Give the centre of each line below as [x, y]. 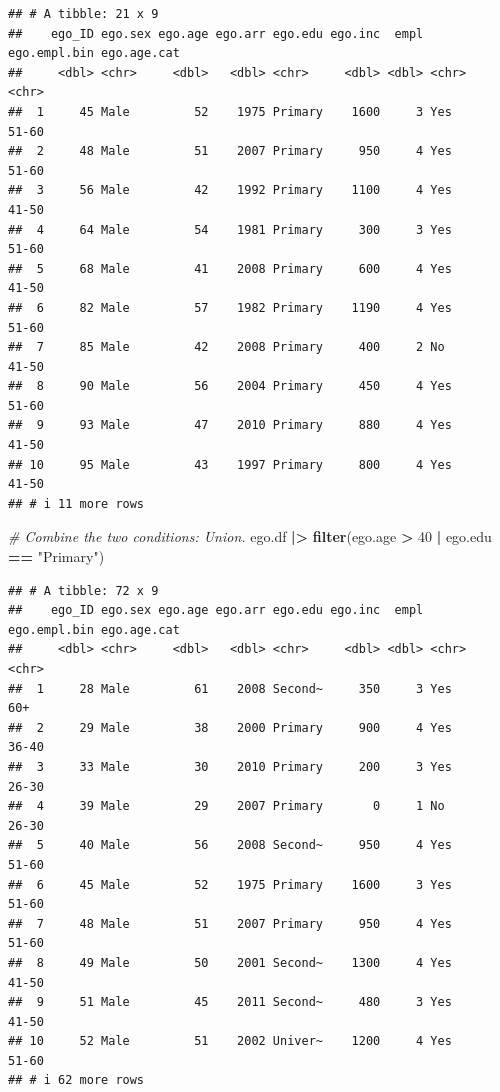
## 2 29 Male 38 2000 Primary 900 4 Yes [230, 727]
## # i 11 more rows [76, 503]
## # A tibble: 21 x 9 [83, 14]
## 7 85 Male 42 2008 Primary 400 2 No [226, 347]
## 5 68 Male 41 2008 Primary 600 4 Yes [230, 268]
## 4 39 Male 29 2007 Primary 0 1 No [226, 806]
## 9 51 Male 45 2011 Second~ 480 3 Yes [230, 1002]
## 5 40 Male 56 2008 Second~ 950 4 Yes [230, 845]
